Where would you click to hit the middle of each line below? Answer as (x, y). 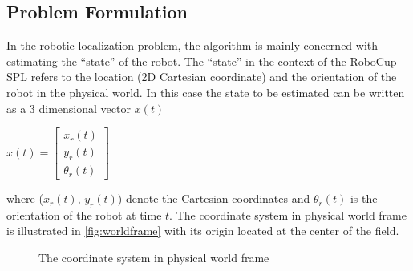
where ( (25, 198)
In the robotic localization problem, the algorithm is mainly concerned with (192, 45)
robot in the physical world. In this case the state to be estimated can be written (206, 92)
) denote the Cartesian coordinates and (214, 198)
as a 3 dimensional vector (69, 108)
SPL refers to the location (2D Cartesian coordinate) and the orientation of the (202, 77)
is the (364, 198)
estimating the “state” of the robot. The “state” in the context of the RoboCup (202, 61)
